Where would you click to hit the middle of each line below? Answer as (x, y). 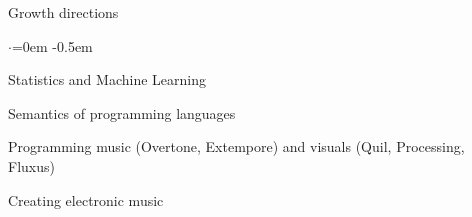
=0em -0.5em (52, 45)
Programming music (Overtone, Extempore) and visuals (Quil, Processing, (236, 146)
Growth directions (63, 12)
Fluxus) (31, 165)
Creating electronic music (86, 199)
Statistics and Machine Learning (107, 79)
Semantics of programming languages (122, 112)
